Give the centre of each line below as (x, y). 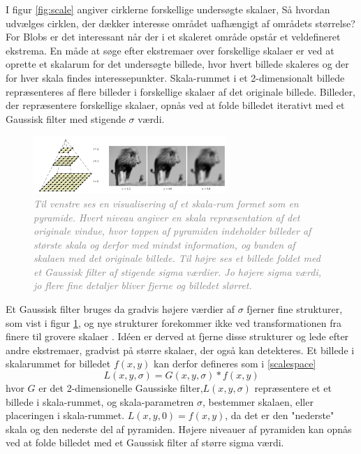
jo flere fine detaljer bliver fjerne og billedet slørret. (143, 285)
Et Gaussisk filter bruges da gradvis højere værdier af (120, 309)
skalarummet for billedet (58, 364)
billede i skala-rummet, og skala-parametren (100, 401)
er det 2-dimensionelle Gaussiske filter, (121, 388)
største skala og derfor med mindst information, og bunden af (164, 244)
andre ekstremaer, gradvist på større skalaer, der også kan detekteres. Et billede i (180, 350)
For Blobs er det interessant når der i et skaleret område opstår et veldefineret (173, 37)
